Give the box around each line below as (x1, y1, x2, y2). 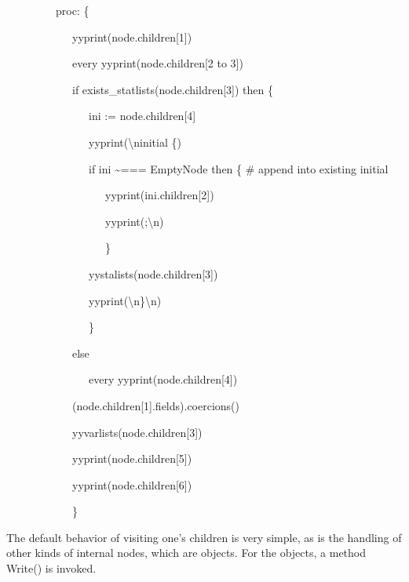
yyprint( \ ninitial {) (88, 133, 181, 150)
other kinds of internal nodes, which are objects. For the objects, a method (6, 544, 367, 561)
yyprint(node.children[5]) (71, 450, 192, 467)
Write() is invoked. (6, 560, 97, 577)
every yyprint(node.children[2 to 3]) (71, 55, 243, 71)
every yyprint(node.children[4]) (88, 371, 238, 387)
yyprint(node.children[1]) (71, 28, 192, 45)
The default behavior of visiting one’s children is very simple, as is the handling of (6, 529, 402, 545)
